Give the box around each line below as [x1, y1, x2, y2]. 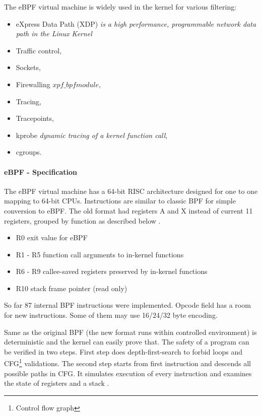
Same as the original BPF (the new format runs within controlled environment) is [4, 326, 257, 337]
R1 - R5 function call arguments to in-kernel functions [16, 249, 184, 259]
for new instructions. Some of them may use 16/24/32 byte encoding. [4, 310, 218, 320]
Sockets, [16, 62, 41, 73]
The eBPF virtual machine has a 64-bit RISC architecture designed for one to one [4, 185, 258, 196]
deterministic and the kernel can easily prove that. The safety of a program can [4, 336, 249, 347]
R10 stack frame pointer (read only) [16, 283, 127, 293]
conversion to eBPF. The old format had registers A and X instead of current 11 [4, 205, 253, 216]
